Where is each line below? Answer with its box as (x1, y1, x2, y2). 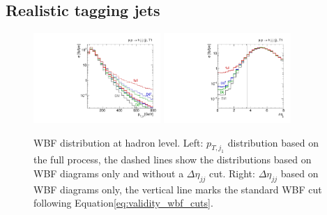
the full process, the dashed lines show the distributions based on (33, 152, 312, 167)
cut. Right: (209, 165, 255, 180)
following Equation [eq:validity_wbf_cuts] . (33, 195, 213, 210)
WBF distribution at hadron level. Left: (33, 135, 204, 149)
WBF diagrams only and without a (33, 165, 184, 180)
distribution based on (227, 135, 319, 149)
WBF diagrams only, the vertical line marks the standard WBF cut (33, 181, 322, 196)
